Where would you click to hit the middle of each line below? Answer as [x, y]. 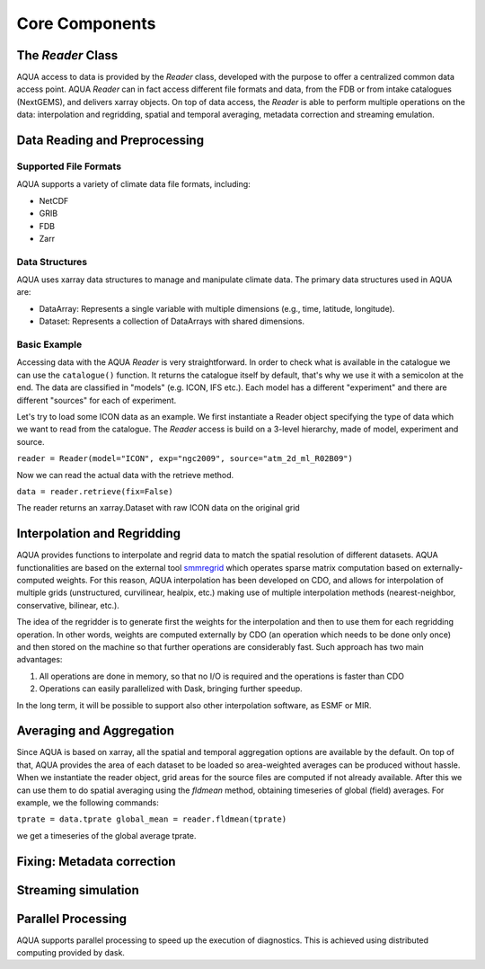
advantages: [40, 660]
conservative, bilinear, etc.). [68, 605]
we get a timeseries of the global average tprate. [106, 835]
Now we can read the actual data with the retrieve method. [125, 475]
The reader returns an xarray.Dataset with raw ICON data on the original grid [158, 508]
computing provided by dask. [71, 953]
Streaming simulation [78, 890]
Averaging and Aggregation [96, 731]
